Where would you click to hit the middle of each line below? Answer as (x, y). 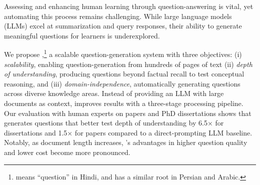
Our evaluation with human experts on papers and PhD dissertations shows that (128, 113)
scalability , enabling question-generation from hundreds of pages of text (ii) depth (128, 64)
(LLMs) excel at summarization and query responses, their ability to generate (123, 26)
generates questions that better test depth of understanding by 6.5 (106, 123)
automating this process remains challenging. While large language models (118, 16)
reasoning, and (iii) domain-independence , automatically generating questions (122, 83)
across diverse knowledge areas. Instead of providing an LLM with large (114, 93)
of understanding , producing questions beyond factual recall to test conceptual (124, 74)
